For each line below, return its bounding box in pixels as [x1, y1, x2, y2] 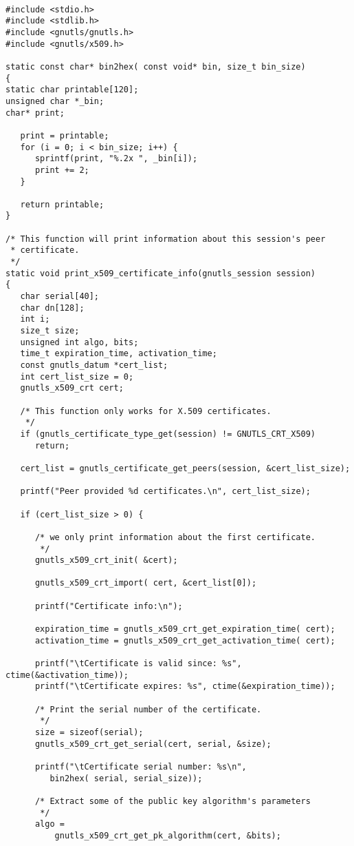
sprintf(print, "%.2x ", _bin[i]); [34, 154, 198, 164]
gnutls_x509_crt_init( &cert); [34, 555, 178, 566]
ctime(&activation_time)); [5, 670, 129, 680]
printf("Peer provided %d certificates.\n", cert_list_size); [20, 486, 311, 497]
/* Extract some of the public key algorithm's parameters [34, 796, 311, 806]
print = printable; [20, 130, 109, 141]
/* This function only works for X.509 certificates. [20, 406, 272, 416]
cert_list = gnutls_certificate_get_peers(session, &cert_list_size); [20, 463, 351, 473]
